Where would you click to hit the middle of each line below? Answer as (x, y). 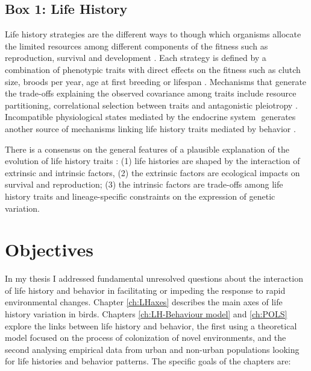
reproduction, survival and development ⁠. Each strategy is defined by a (136, 58)
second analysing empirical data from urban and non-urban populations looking (152, 349)
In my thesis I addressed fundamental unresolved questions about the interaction (154, 278)
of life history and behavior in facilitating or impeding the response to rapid (145, 290)
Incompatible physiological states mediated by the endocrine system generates (150, 117)
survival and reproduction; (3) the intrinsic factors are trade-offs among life (144, 184)
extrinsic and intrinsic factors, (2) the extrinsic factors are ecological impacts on (152, 172)
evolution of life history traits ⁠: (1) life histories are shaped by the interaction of (152, 161)
